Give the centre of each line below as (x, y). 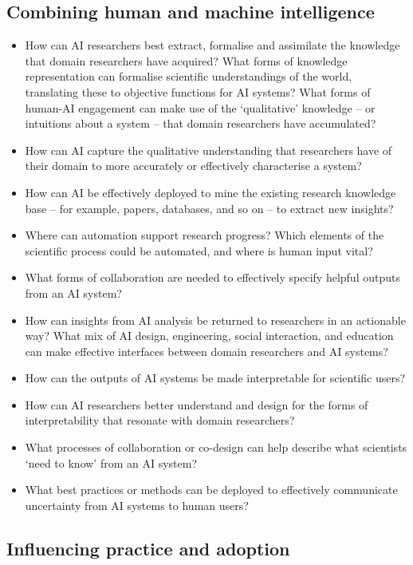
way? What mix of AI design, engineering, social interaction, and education (209, 336)
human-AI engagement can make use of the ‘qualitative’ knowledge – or (200, 107)
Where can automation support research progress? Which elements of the (205, 235)
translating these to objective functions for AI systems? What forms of (198, 91)
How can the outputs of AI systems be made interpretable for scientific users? (215, 378)
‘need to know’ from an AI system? (111, 462)
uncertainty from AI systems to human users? (137, 505)
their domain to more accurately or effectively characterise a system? (193, 166)
